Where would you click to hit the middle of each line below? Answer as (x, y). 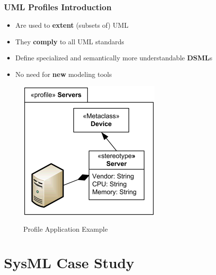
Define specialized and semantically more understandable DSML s (114, 58)
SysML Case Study (69, 262)
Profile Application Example (66, 229)
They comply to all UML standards (70, 41)
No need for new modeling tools (64, 74)
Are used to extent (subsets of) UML (72, 25)
